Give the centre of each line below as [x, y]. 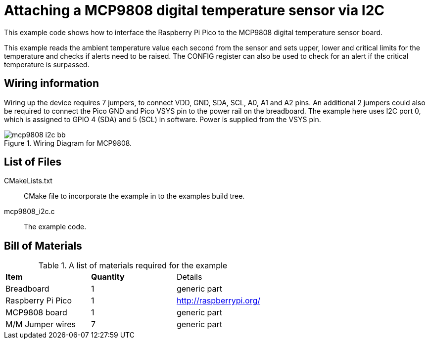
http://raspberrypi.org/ [218, 301]
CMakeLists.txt [28, 181]
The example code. [55, 227]
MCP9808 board [36, 313]
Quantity [108, 277]
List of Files [33, 162]
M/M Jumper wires [41, 324]
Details [189, 277]
